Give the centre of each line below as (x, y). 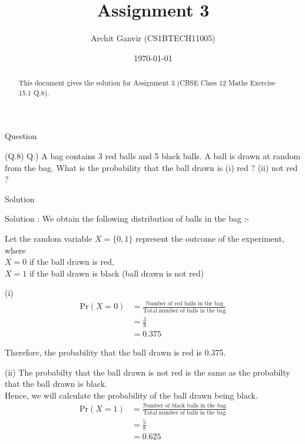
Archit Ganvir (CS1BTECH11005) (153, 38)
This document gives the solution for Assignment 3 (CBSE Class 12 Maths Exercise (147, 83)
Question (21, 136)
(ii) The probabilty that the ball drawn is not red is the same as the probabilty (147, 372)
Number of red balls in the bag (185, 303)
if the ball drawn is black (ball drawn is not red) (117, 273)
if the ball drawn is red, (72, 262)
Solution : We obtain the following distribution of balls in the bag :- (127, 218)
